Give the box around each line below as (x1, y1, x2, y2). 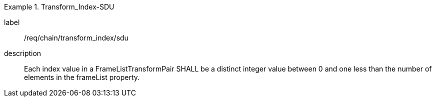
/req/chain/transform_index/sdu (24, 33, 128, 42)
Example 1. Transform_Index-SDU (4, 2, 114, 11)
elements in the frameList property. (24, 73, 140, 81)
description (4, 49, 41, 57)
